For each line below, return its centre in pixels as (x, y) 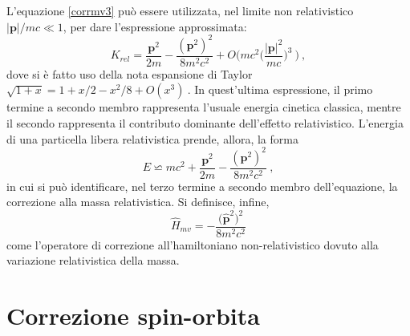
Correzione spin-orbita (133, 315)
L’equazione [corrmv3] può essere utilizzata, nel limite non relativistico (180, 10)
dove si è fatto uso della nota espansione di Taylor (130, 73)
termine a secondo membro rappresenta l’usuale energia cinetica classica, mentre (204, 107)
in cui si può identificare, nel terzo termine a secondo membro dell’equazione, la (202, 186)
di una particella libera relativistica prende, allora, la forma (152, 138)
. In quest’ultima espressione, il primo (280, 89)
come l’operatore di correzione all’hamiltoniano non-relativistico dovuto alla (193, 244)
